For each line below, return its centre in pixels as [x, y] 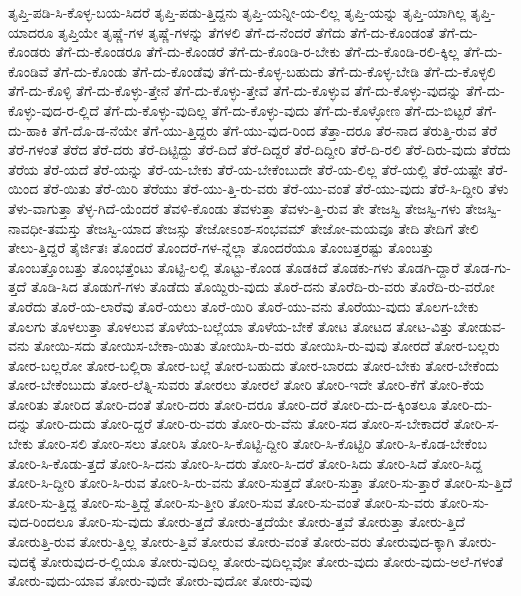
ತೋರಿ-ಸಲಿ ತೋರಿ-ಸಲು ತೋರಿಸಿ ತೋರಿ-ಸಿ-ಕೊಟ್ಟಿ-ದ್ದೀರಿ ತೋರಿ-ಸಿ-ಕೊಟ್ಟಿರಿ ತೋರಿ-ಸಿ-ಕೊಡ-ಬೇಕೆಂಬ [262, 443]
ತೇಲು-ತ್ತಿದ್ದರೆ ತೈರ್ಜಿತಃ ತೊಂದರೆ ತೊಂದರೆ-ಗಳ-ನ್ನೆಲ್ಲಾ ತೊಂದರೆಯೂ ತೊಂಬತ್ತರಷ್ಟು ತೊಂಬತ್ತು [221, 247]
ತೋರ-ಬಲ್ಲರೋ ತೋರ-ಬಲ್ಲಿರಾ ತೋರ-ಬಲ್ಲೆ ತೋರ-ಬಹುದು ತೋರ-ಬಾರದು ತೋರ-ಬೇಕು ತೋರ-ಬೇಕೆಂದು [253, 364]
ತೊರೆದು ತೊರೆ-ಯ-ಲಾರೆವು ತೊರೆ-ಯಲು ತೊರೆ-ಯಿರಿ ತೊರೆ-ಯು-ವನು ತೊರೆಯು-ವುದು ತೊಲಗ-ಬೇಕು [243, 305]
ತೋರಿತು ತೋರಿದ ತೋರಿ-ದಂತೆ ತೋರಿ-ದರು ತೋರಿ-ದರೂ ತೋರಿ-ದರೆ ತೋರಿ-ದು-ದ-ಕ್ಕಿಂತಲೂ [222, 403]
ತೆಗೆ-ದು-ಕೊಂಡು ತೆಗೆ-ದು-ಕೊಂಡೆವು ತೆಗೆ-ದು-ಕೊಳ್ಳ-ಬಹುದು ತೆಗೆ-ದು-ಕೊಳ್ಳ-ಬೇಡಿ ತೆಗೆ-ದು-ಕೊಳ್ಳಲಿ [274, 70]
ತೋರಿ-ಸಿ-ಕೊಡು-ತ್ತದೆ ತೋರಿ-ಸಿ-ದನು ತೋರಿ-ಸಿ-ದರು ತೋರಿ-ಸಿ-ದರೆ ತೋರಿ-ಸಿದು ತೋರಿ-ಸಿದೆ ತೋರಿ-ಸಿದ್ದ [245, 462]
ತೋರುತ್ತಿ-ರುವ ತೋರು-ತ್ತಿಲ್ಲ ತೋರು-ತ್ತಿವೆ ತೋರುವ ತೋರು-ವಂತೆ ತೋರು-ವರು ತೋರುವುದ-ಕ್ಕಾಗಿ [231, 541]
